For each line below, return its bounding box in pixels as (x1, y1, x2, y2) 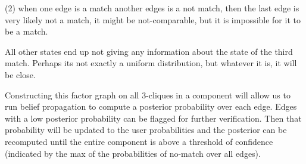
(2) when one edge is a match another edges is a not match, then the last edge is (5, 2, 299, 14)
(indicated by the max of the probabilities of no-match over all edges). (5, 147, 261, 159)
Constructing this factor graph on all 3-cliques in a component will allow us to (5, 88, 291, 101)
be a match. (5, 25, 48, 38)
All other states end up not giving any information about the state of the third (5, 45, 293, 57)
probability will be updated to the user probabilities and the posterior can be (5, 123, 287, 136)
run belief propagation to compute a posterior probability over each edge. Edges (5, 100, 297, 113)
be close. (5, 68, 36, 81)
